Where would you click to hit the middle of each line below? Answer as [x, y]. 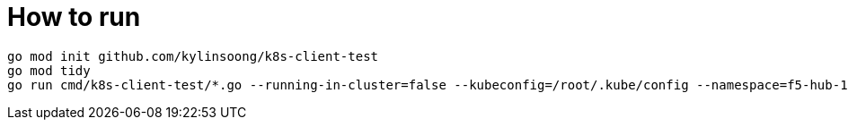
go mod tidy [49, 70]
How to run [74, 17]
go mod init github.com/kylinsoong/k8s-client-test [193, 56]
